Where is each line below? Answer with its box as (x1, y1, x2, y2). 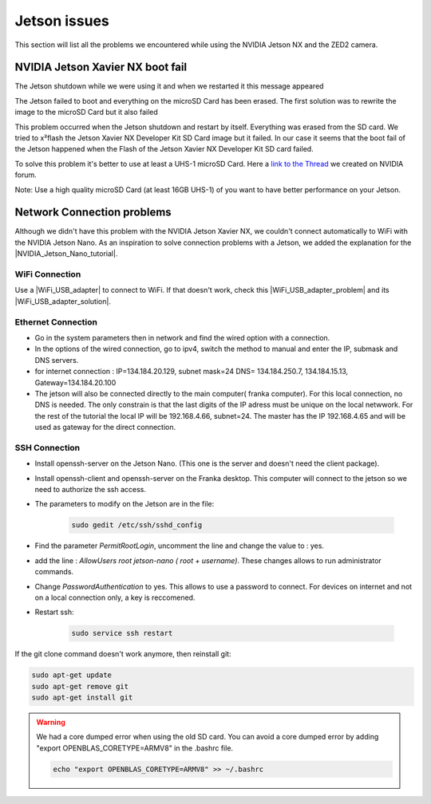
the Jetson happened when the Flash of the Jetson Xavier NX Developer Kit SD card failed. (14, 144, 314, 154)
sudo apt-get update (31, 671, 112, 680)
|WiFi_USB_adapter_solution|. (14, 296, 112, 306)
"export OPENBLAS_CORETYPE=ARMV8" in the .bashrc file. (36, 743, 234, 753)
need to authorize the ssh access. (34, 484, 147, 494)
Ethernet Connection (14, 316, 97, 327)
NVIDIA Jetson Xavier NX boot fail (14, 61, 188, 74)
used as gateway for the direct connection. (34, 423, 176, 432)
